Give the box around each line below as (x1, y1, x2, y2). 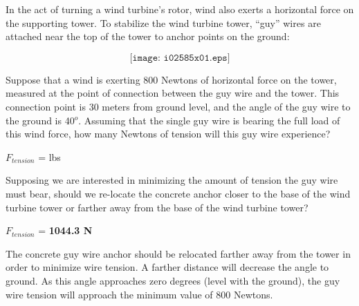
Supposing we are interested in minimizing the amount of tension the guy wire (6, 173, 338, 187)
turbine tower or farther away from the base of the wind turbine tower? (6, 200, 309, 214)
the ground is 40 (6, 113, 75, 127)
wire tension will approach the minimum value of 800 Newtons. (6, 287, 273, 301)
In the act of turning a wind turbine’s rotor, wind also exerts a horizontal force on (6, 2, 354, 16)
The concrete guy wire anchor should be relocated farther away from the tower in (6, 246, 351, 260)
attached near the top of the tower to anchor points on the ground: (6, 29, 290, 44)
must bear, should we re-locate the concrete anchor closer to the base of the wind (6, 186, 351, 200)
